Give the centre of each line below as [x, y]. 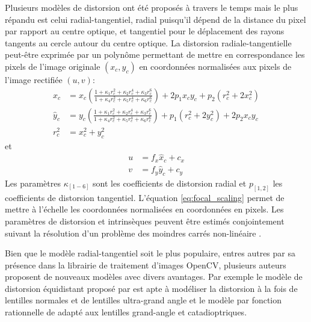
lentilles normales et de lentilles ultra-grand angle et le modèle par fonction [143, 300]
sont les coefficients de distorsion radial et [170, 183]
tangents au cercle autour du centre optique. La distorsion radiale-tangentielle [148, 42]
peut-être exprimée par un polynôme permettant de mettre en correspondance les [155, 54]
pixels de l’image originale [53, 66]
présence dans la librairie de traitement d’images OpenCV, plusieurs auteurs [146, 265]
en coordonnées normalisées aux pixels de [215, 66]
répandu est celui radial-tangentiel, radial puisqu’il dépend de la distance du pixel [155, 19]
